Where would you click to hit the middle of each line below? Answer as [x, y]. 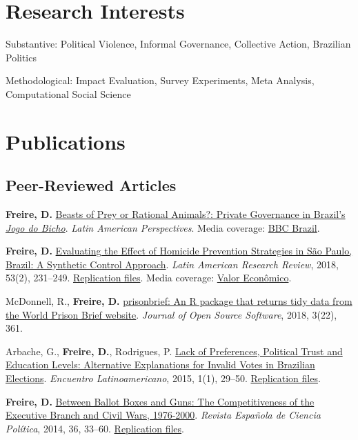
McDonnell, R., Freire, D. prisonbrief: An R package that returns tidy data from [179, 301]
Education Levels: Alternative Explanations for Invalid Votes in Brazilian [160, 364]
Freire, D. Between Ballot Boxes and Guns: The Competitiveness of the [160, 401]
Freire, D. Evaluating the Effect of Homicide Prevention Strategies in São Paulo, [179, 251]
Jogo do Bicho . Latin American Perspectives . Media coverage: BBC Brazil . [163, 227]
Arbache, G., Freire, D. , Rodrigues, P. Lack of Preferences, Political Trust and [174, 351]
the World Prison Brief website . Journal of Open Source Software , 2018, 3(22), [171, 314]
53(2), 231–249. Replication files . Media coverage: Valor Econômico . [149, 278]
